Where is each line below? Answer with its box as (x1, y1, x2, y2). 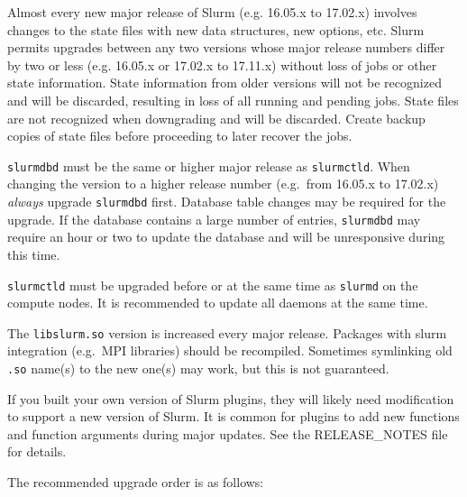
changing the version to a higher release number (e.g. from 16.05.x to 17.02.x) (7, 174, 439, 193)
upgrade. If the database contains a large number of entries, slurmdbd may (7, 209, 421, 228)
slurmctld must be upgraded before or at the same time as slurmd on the (7, 275, 418, 294)
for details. (7, 442, 67, 461)
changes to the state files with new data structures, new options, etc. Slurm (7, 20, 425, 39)
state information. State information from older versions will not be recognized (7, 73, 442, 92)
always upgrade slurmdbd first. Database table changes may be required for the (7, 192, 446, 210)
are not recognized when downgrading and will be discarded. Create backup (7, 108, 426, 127)
